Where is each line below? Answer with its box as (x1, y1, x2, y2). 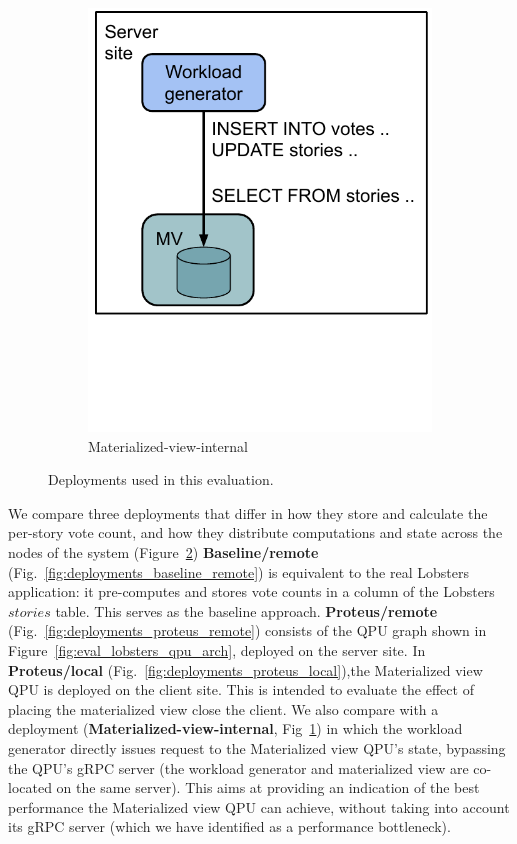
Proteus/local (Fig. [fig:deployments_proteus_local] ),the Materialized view (8, 659, 483, 680)
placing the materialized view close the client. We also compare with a (8, 698, 439, 719)
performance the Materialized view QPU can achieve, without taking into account (8, 796, 510, 817)
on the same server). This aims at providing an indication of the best (56, 777, 480, 798)
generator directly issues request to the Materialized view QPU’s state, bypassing (8, 737, 506, 758)
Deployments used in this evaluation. (48, 469, 274, 490)
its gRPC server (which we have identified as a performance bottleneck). (8, 816, 451, 837)
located (8, 777, 52, 798)
